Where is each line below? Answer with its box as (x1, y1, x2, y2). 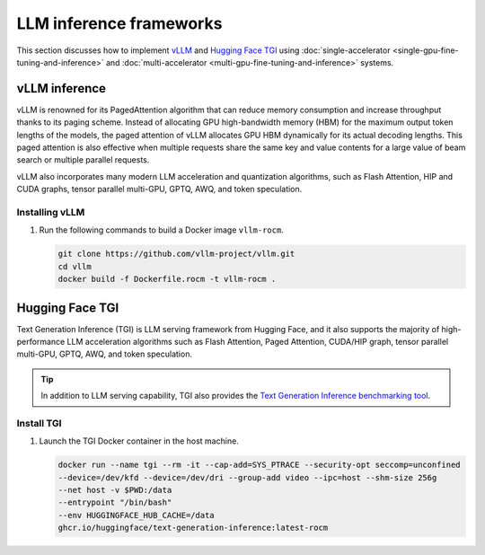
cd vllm (57, 261, 92, 271)
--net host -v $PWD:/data (57, 485, 172, 496)
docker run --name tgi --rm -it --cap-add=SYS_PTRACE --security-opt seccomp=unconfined (57, 460, 462, 471)
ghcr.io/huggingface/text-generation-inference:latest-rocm (57, 523, 329, 533)
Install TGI (16, 417, 62, 429)
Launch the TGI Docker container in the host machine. (39, 436, 240, 446)
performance (16, 336, 66, 347)
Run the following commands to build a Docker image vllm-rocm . (39, 225, 285, 235)
